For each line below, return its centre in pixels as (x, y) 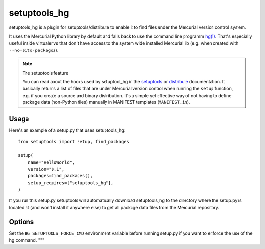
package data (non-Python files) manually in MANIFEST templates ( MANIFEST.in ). (106, 102)
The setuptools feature (45, 73)
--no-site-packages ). (34, 50)
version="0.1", (46, 169)
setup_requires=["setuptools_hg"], (71, 183)
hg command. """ (26, 240)
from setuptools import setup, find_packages (74, 142)
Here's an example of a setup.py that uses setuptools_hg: (67, 130)
